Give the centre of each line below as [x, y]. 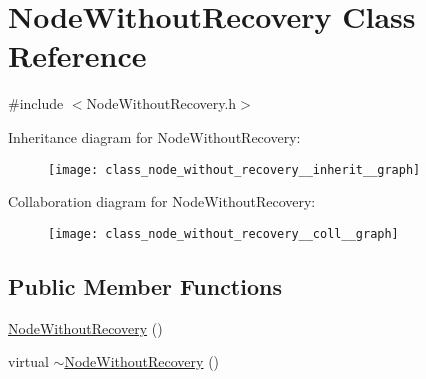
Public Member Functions [145, 285]
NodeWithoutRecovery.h [161, 103]
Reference [77, 55]
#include [36, 103]
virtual [28, 361]
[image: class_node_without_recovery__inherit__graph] [234, 169]
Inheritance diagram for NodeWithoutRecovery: [154, 136]
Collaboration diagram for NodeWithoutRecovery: [162, 201]
